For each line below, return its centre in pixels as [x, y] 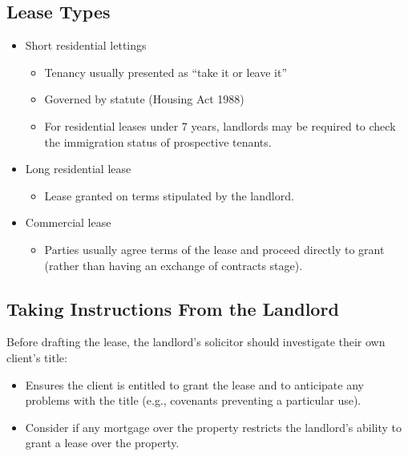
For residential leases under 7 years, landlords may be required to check [220, 125]
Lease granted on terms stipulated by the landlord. [169, 195]
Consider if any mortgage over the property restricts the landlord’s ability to [214, 427]
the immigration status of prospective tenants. [158, 141]
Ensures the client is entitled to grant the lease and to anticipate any [194, 384]
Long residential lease [78, 169]
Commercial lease [68, 222]
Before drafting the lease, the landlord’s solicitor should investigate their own [196, 342]
